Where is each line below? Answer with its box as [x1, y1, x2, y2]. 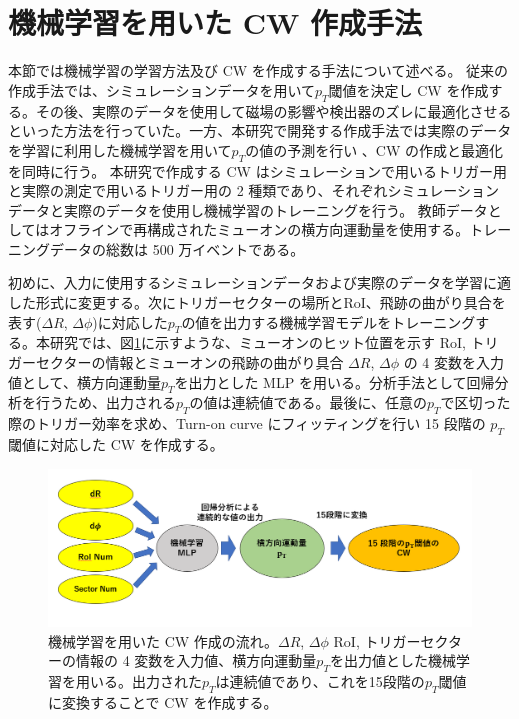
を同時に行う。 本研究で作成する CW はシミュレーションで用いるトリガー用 [8, 160, 508, 181]
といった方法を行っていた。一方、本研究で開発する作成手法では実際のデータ [8, 120, 512, 141]
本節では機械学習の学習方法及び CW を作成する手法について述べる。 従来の [8, 60, 509, 81]
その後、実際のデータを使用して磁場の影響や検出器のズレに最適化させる [35, 100, 512, 121]
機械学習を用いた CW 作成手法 [8, 2, 423, 43]
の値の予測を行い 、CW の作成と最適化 [245, 139, 503, 160]
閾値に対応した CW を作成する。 [8, 434, 224, 455]
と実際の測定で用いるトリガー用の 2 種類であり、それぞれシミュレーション [8, 180, 500, 201]
